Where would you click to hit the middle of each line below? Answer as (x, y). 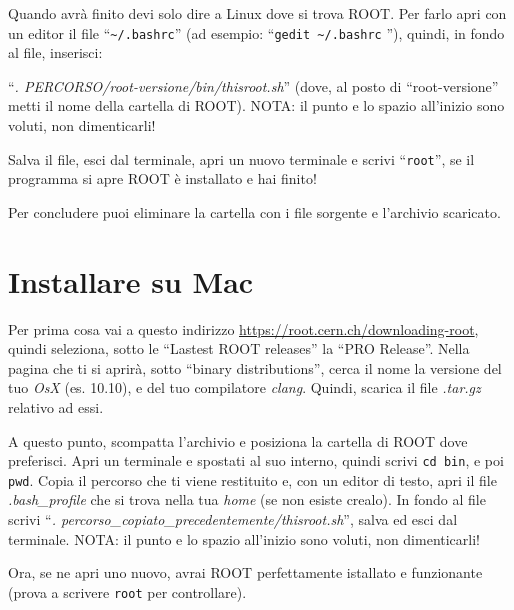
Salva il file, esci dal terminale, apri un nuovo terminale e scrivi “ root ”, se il (241, 158)
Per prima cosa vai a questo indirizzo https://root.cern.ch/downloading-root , (243, 328)
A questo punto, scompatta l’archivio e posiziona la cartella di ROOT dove (238, 440)
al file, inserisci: (55, 52)
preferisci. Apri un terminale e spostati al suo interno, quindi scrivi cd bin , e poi (256, 460)
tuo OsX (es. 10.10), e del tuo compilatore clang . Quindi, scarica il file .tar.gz (244, 387)
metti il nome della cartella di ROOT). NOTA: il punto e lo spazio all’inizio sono (256, 105)
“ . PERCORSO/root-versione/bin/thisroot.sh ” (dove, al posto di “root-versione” (253, 85)
